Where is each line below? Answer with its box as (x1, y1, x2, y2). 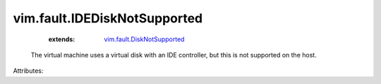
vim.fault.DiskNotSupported (104, 35, 185, 43)
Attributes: (13, 66, 44, 75)
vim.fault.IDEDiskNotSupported (13, 10, 203, 26)
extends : (48, 35, 75, 43)
